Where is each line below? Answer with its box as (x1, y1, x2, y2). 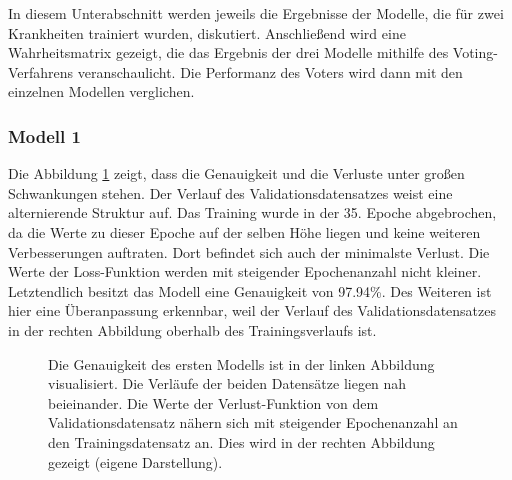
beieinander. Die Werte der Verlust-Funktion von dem (48, 392, 379, 413)
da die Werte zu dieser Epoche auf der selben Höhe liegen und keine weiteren (8, 221, 481, 242)
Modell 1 (8, 123, 81, 148)
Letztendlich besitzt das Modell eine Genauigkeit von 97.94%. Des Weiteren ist (8, 280, 492, 301)
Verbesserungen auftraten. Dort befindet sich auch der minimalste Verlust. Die (8, 241, 490, 262)
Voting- (452, 42, 498, 63)
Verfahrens (8, 61, 74, 82)
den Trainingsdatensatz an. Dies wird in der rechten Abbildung (48, 431, 435, 452)
